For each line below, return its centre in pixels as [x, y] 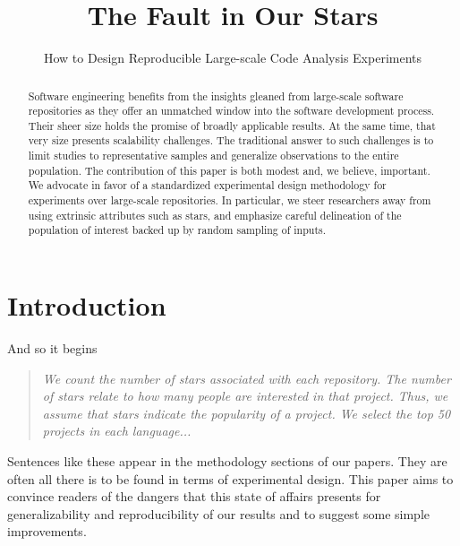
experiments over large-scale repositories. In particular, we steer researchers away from [230, 200]
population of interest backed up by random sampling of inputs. [177, 230]
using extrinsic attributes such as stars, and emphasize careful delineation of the [215, 215]
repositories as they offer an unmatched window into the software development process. [231, 111]
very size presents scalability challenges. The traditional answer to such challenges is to [231, 140]
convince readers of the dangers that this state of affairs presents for [194, 496]
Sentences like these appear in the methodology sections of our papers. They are [227, 460]
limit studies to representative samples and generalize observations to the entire [213, 156]
